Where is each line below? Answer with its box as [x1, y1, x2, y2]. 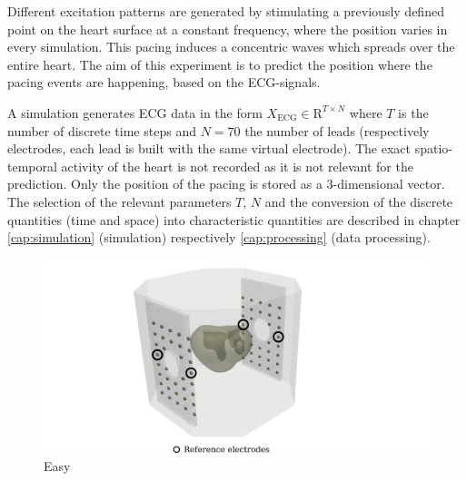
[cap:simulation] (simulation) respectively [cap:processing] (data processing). [7, 228, 431, 247]
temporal [7, 156, 57, 175]
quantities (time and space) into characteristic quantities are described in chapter [7, 210, 461, 229]
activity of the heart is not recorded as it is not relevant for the [61, 156, 413, 175]
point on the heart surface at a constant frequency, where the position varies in [7, 19, 448, 38]
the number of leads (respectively [244, 121, 430, 140]
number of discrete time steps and [7, 121, 196, 140]
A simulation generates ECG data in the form [7, 103, 263, 122]
